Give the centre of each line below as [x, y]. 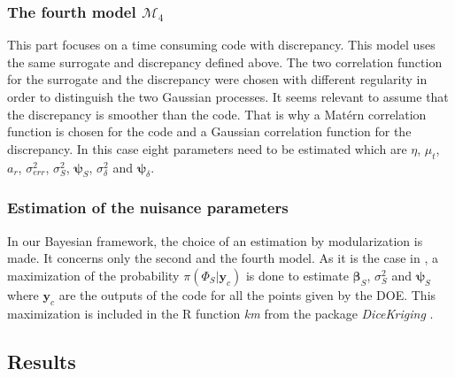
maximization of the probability [93, 275]
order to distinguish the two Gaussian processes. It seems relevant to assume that [228, 96]
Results [42, 361]
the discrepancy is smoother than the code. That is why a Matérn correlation [217, 114]
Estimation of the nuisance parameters [148, 208]
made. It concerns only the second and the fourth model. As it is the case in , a [223, 258]
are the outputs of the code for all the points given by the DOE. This [247, 294]
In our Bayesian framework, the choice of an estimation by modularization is [215, 240]
